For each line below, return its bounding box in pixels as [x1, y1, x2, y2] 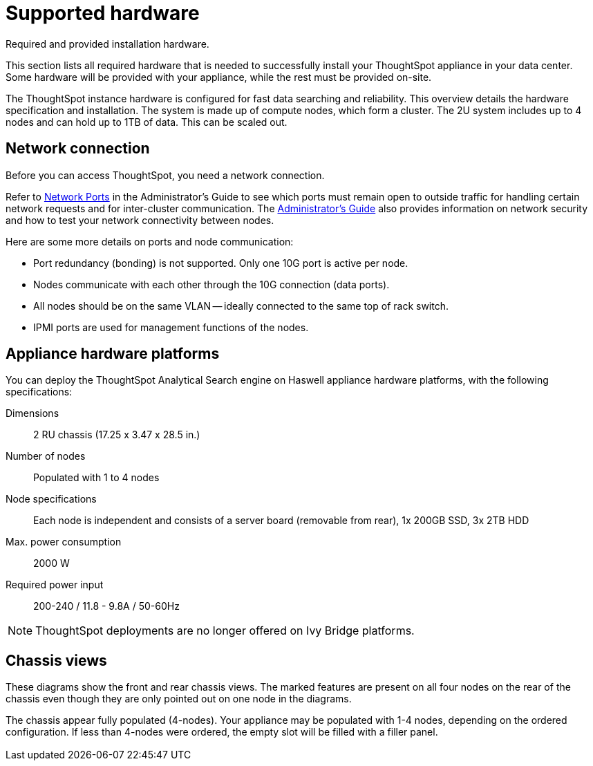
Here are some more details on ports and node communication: [6, 235, 294, 247]
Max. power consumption [6, 536, 122, 548]
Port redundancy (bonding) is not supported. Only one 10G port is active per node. [33, 256, 408, 269]
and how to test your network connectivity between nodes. [6, 214, 274, 226]
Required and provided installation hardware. [6, 37, 209, 50]
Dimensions [6, 407, 59, 420]
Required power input [6, 579, 104, 591]
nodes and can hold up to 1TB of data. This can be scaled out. [6, 115, 288, 128]
